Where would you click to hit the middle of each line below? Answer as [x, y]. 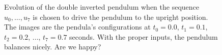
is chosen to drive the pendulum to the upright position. [120, 17]
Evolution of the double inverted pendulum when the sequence [102, 7]
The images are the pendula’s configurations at [77, 27]
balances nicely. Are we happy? [53, 47]
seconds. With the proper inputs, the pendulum [144, 36]
